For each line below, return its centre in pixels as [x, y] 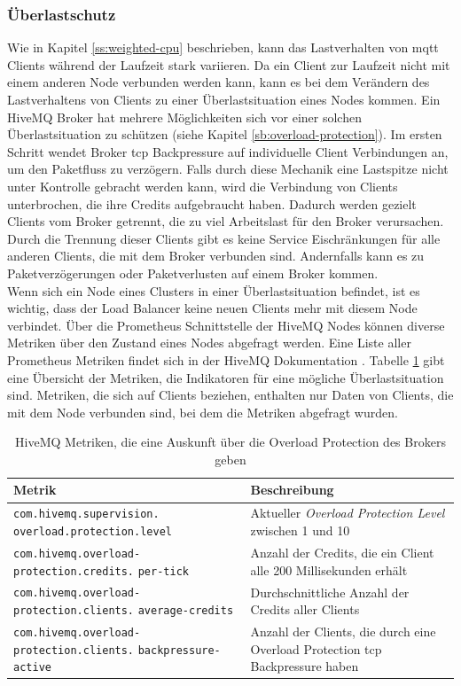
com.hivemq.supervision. [86, 514]
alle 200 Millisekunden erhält [329, 569]
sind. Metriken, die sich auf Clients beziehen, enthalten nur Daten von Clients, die [230, 395]
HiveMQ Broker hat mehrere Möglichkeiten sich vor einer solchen [184, 117]
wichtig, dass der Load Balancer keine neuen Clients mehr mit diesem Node [212, 308]
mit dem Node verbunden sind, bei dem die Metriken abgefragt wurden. [203, 412]
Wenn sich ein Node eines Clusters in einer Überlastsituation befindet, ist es [214, 290]
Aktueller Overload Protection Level [348, 513]
